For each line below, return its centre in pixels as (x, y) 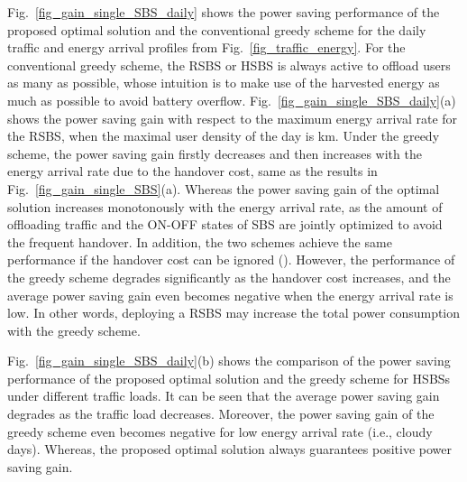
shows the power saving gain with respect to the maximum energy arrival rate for (233, 118)
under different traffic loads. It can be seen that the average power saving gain (224, 396)
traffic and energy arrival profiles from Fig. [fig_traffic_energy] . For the (206, 47)
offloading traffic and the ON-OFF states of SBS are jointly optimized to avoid (225, 224)
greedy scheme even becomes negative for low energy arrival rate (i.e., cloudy (220, 431)
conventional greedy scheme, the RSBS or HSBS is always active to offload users (229, 65)
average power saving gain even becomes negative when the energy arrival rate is (230, 295)
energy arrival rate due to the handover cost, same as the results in (192, 171)
